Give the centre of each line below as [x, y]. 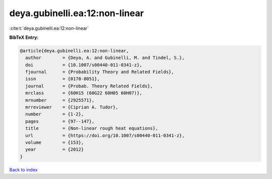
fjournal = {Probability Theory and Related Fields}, [100, 72]
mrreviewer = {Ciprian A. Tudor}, [72, 107]
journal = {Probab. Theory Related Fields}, [89, 86]
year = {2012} [55, 150]
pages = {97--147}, [60, 121]
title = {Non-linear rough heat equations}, [92, 128]
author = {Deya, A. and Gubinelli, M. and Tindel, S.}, [105, 58]
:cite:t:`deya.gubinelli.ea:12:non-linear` [49, 28]
